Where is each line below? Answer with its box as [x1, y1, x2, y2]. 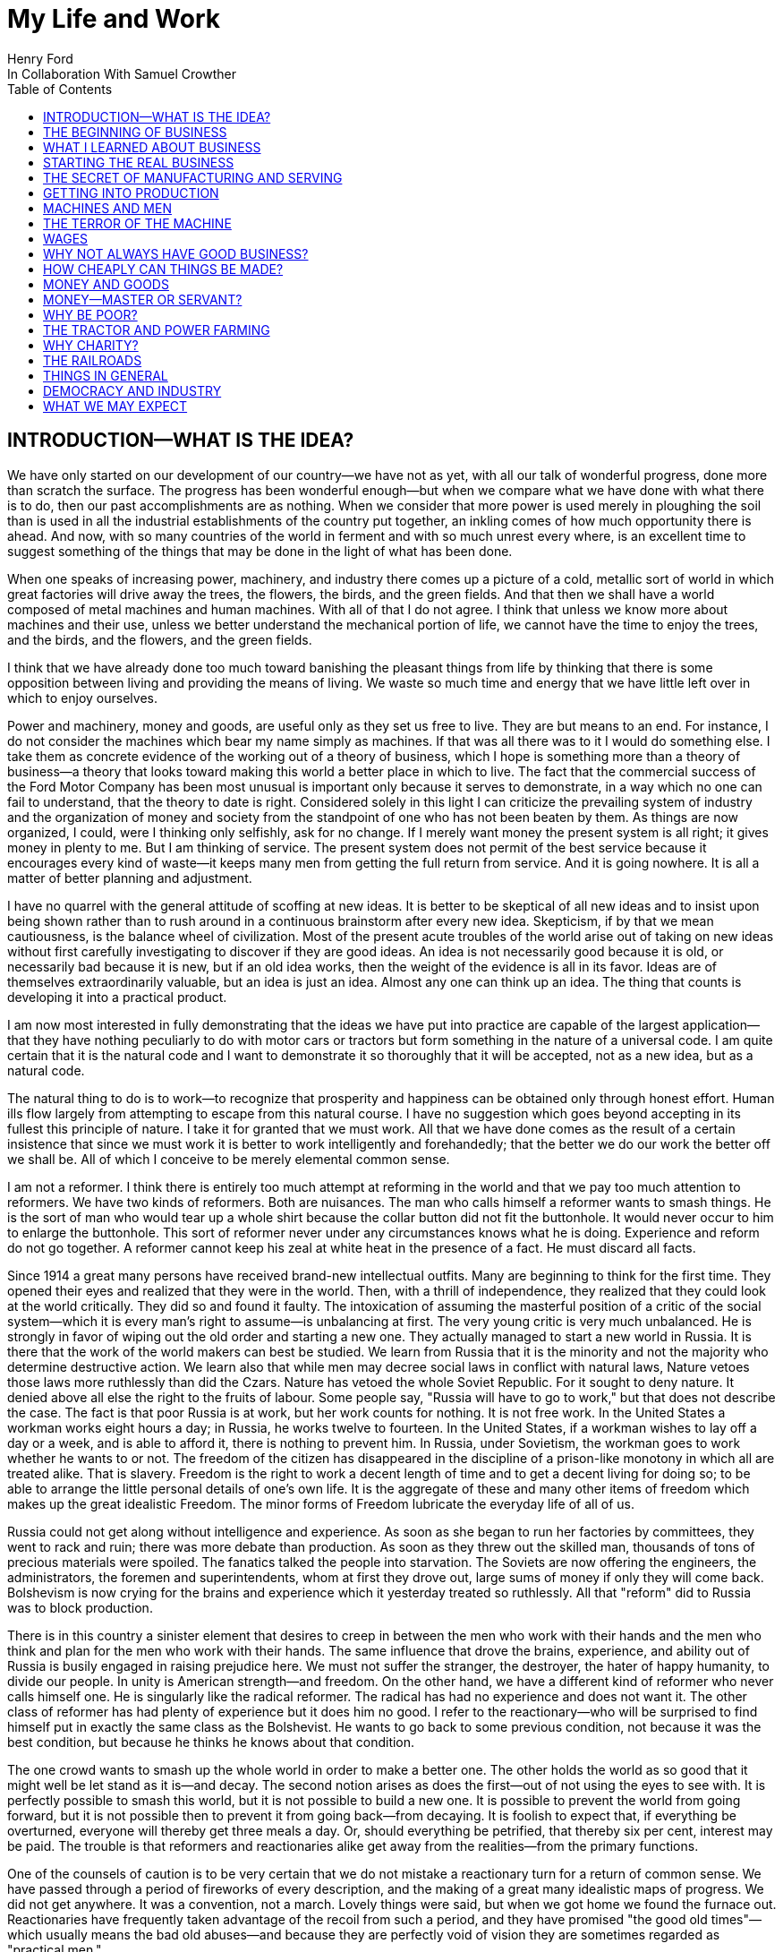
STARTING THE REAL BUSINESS [43, 154, 234, 170]
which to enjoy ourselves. [7, 689, 157, 706]
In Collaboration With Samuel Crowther [7, 65, 236, 81]
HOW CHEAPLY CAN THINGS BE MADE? [43, 261, 284, 277]
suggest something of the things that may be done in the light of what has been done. [7, 543, 513, 559]
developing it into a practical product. [7, 989, 227, 1005]
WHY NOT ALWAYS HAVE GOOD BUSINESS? [43, 245, 309, 261]
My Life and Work [7, 4, 221, 34]
